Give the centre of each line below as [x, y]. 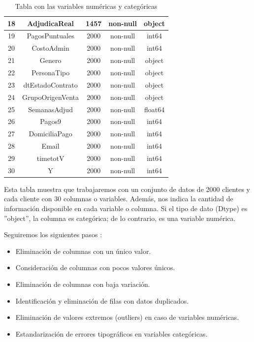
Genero [50, 60]
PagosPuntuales [50, 36]
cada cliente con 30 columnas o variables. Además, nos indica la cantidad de [119, 199]
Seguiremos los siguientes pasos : [53, 234]
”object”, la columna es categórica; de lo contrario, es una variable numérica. [120, 218]
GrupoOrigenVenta [51, 97]
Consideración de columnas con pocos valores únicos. [95, 267]
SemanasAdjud [50, 109]
